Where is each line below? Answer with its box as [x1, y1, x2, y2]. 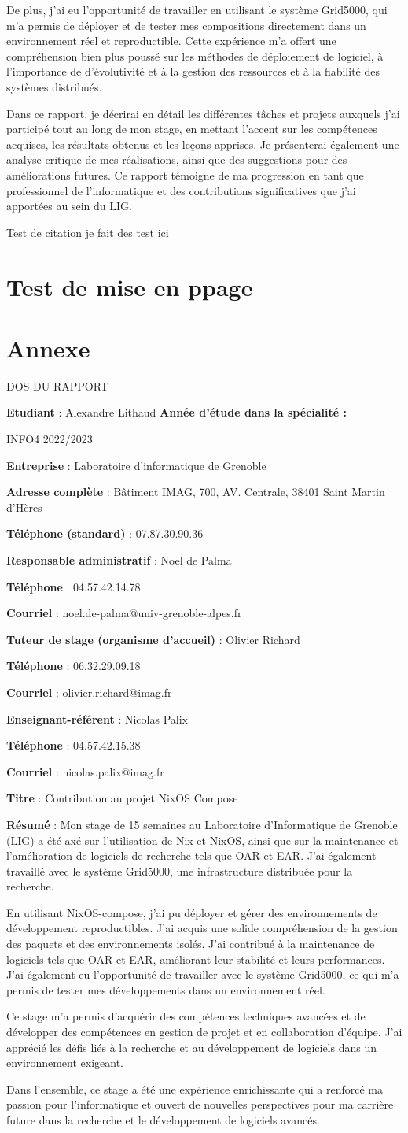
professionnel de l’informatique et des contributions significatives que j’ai [6, 182, 356, 198]
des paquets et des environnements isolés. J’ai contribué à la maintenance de [6, 935, 375, 952]
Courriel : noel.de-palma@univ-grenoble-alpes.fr [6, 605, 242, 621]
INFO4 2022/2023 [6, 431, 93, 446]
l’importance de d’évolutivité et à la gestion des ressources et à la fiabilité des [6, 63, 380, 80]
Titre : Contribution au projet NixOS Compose [6, 790, 238, 806]
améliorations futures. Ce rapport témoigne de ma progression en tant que [6, 166, 364, 183]
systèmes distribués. [6, 78, 102, 94]
